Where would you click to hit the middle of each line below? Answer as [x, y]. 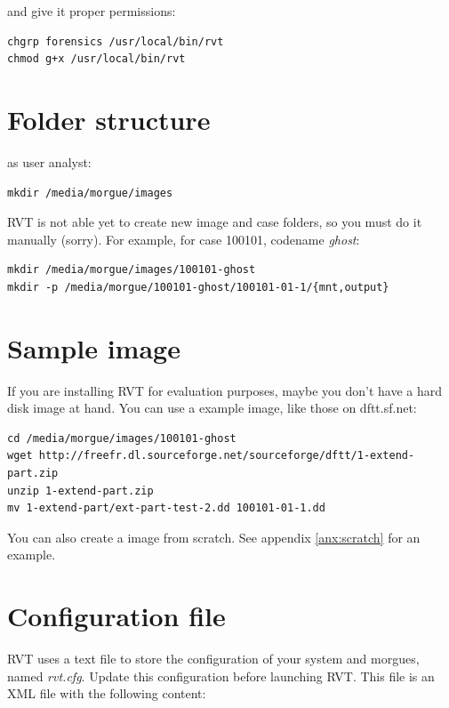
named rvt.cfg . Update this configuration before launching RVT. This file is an [221, 676]
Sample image [94, 347]
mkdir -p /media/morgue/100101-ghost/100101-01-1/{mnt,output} [198, 287]
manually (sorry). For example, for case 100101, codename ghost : [184, 239]
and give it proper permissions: [92, 11]
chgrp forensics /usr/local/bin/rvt [116, 41]
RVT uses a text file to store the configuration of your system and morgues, [213, 659]
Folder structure [109, 119]
